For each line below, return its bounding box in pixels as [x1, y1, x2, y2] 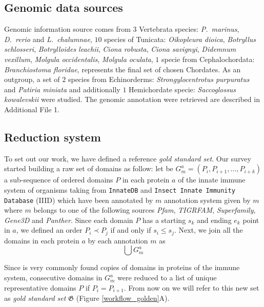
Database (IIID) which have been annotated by [4, 194, 153, 205]
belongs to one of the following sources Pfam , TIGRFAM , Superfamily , [33, 204, 256, 215]
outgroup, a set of [4, 74, 60, 85]
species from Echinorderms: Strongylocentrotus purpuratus [68, 74, 250, 85]
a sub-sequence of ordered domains [4, 174, 113, 185]
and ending [196, 214, 232, 225]
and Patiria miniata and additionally [4, 84, 120, 94]
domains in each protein [4, 235, 79, 245]
